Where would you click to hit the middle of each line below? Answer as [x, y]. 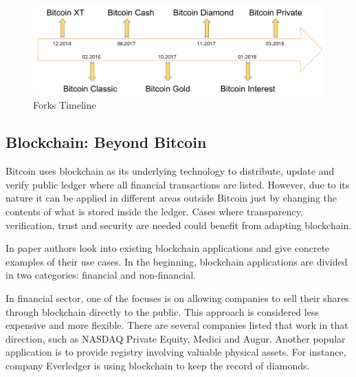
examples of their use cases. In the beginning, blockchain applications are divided [177, 261]
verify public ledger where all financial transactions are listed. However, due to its [178, 184]
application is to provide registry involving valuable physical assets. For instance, [176, 352]
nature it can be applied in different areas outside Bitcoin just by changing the [171, 198]
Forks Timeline [65, 105]
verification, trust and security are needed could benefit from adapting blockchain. [179, 225]
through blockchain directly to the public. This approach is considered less [162, 311]
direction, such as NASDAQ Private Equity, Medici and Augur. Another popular [176, 338]
